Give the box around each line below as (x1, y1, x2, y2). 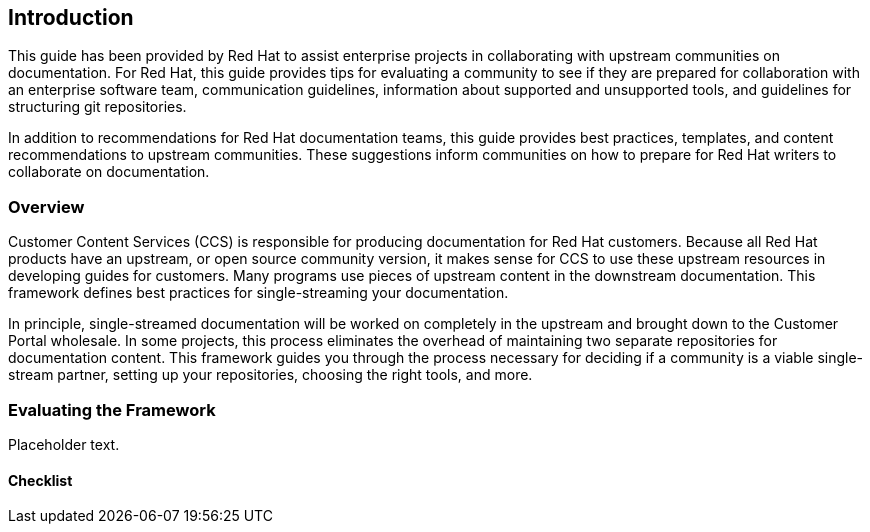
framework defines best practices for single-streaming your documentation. (8, 284, 509, 302)
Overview (8, 196, 85, 217)
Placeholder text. (8, 435, 120, 453)
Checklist (8, 471, 73, 489)
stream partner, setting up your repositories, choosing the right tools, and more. (8, 366, 533, 384)
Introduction (8, 5, 134, 30)
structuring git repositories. (8, 98, 187, 116)
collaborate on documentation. (8, 163, 210, 181)
